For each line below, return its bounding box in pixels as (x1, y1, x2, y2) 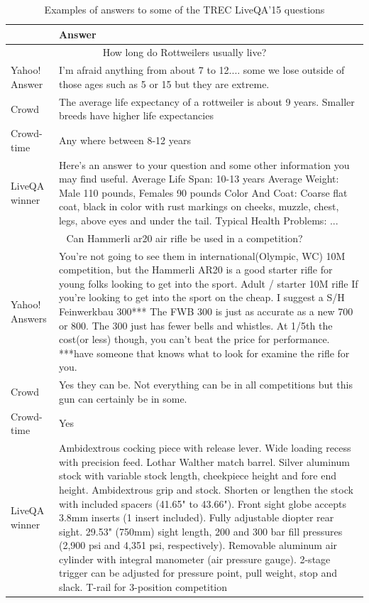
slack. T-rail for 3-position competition (58, 580, 228, 594)
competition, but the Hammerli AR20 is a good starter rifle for (58, 262, 333, 277)
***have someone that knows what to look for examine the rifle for (58, 345, 350, 360)
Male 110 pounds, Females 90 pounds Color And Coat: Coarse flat (58, 185, 348, 200)
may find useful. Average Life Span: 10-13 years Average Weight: (58, 171, 339, 186)
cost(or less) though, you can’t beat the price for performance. (58, 332, 330, 347)
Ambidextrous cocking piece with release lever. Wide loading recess (58, 440, 351, 455)
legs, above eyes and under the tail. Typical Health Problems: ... (58, 212, 338, 227)
